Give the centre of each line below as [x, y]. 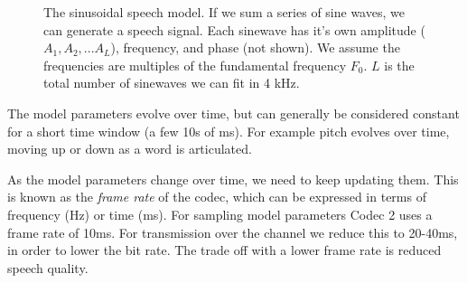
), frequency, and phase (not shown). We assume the [255, 47]
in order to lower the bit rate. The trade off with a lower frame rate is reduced [224, 250]
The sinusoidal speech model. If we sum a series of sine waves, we [224, 12]
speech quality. [48, 267]
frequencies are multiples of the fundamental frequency [195, 65]
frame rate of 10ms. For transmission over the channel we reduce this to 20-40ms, [233, 232]
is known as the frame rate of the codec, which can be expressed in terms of [217, 197]
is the [399, 65]
